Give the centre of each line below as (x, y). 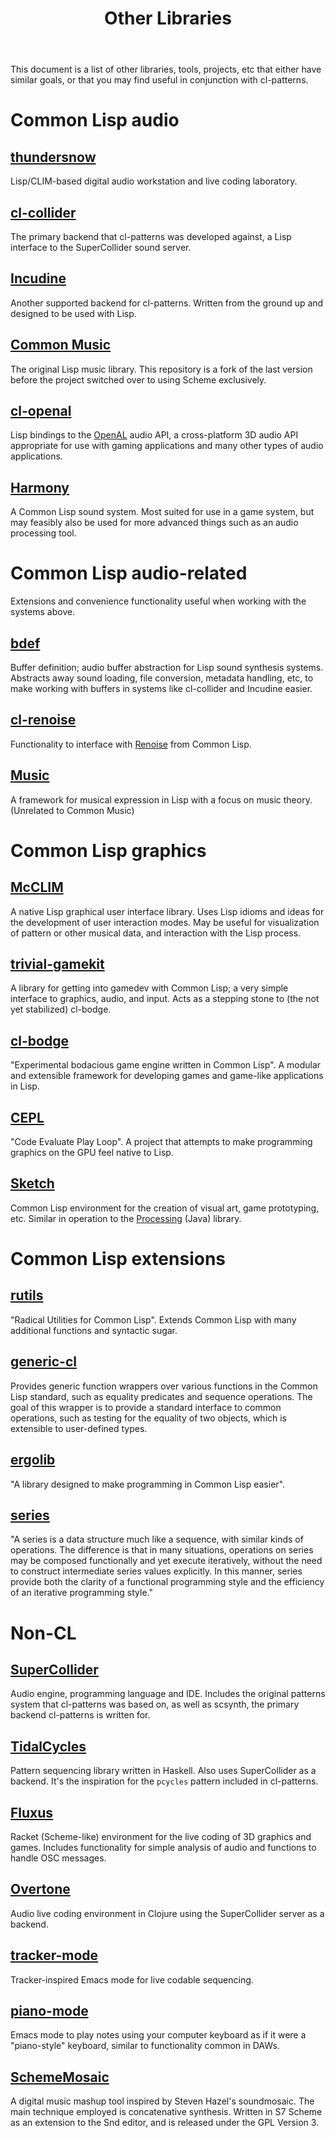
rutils (27, 1295)
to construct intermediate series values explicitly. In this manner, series (156, 1571)
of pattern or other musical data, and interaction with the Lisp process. (156, 933)
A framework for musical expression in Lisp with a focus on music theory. (161, 799)
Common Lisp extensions (118, 1259)
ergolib (33, 1460)
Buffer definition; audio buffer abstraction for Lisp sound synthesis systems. (167, 667)
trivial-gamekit (57, 964)
